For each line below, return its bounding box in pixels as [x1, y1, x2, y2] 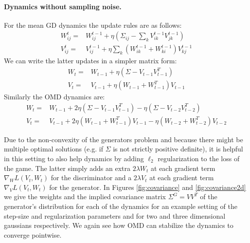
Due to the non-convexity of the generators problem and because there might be [4, 134, 243, 144]
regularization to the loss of [158, 153, 240, 163]
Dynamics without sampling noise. [4, 1, 122, 11]
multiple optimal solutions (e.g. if [4, 144, 103, 154]
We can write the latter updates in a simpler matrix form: [4, 56, 177, 66]
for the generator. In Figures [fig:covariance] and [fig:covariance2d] [49, 182, 246, 192]
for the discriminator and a [51, 172, 132, 183]
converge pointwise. [4, 229, 62, 240]
